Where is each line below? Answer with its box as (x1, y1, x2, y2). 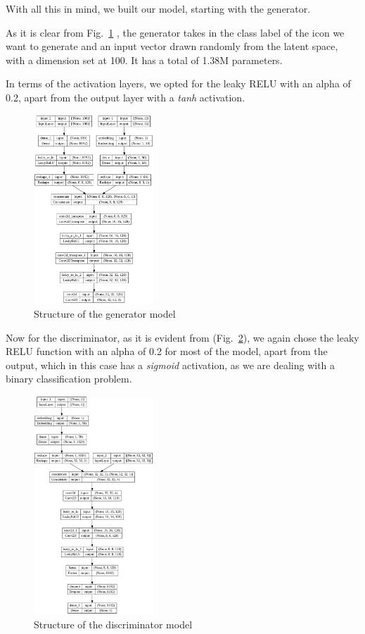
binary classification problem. (6, 371, 132, 386)
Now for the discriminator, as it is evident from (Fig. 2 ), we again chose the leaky (6, 330, 359, 344)
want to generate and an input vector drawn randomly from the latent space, (6, 39, 338, 54)
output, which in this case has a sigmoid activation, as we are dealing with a (6, 357, 335, 372)
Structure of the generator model (34, 306, 176, 321)
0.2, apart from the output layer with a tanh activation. (6, 89, 245, 104)
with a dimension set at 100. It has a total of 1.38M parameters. (6, 52, 283, 67)
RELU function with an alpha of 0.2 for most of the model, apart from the (6, 344, 328, 359)
